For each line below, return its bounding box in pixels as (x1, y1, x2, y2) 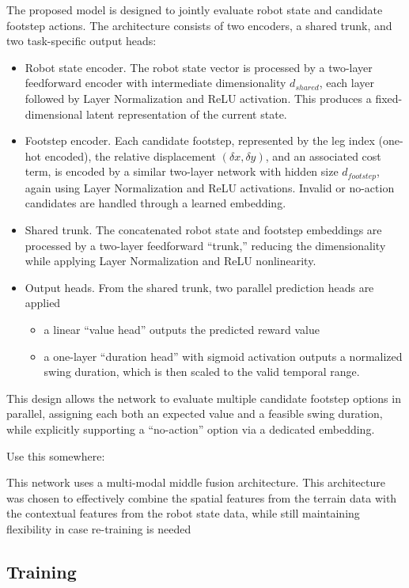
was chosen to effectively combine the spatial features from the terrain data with (6, 489, 397, 506)
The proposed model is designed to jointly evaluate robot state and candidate (6, 2, 383, 17)
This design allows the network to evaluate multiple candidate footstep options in (6, 389, 401, 406)
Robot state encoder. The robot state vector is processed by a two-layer (25, 59, 373, 75)
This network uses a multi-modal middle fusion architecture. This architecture (6, 474, 385, 491)
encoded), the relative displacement (44, 147, 217, 164)
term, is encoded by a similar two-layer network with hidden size (25, 163, 339, 180)
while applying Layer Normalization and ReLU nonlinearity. (25, 252, 316, 269)
